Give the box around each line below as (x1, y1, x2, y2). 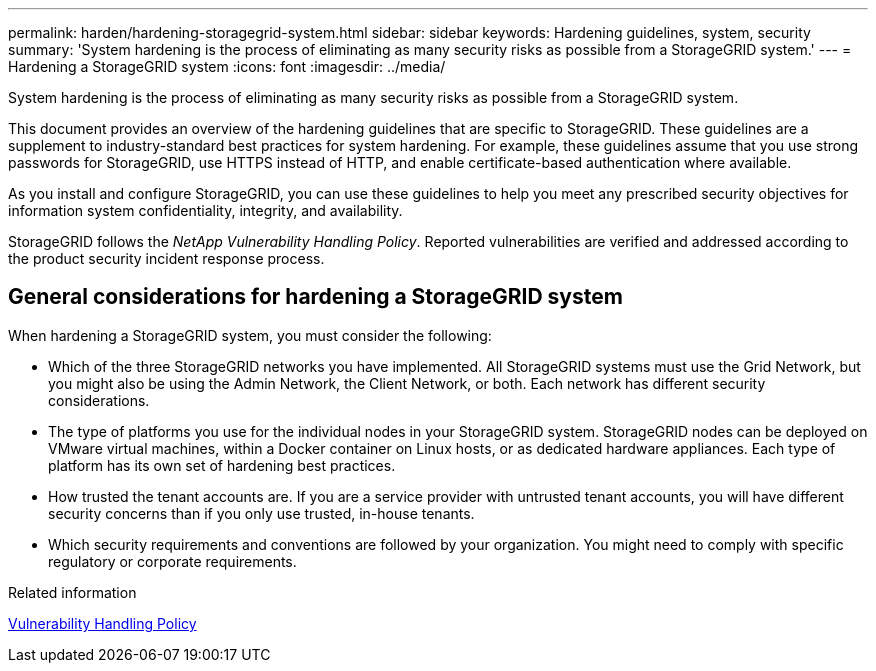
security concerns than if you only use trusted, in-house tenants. (48, 504, 475, 522)
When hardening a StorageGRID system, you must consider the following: (8, 326, 492, 344)
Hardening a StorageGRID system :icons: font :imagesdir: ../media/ (8, 58, 446, 75)
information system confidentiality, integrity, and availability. (8, 202, 403, 219)
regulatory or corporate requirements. (48, 552, 297, 570)
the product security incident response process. (8, 250, 325, 267)
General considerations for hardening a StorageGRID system (8, 284, 623, 310)
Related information (8, 583, 137, 601)
